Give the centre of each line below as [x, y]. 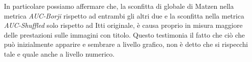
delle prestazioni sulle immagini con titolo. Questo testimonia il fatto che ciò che [125, 34]
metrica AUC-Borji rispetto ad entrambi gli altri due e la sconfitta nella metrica [124, 15]
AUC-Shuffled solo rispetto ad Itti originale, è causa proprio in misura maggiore [123, 25]
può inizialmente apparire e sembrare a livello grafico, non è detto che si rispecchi [126, 44]
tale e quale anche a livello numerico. [59, 53]
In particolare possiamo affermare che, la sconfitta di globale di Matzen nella [119, 6]
